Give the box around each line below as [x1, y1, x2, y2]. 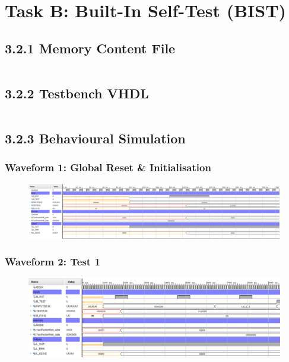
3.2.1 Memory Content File [5, 39, 176, 57]
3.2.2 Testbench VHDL [5, 84, 149, 102]
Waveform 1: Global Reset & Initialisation [5, 160, 211, 175]
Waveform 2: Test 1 [5, 254, 100, 269]
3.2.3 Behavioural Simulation [5, 129, 186, 148]
